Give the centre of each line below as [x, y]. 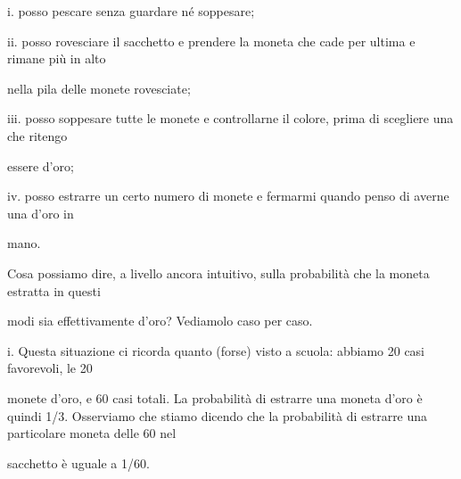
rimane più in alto [57, 58]
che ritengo [37, 135]
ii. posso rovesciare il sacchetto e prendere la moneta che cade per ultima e [211, 41]
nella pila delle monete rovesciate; [99, 88]
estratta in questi [54, 290]
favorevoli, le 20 [50, 368]
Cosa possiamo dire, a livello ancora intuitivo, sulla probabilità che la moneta [218, 273]
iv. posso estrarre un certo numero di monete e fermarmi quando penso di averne [228, 196]
